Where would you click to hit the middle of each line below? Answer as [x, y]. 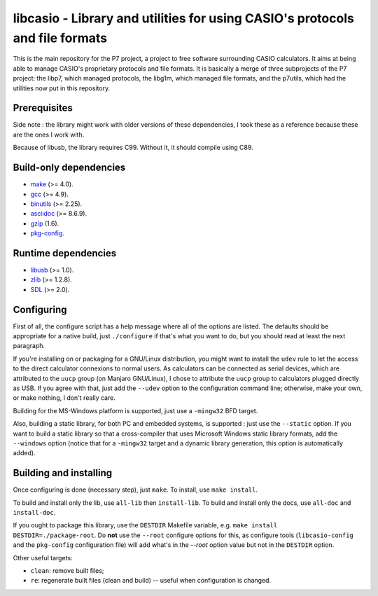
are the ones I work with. [49, 134]
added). [24, 453]
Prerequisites [43, 108]
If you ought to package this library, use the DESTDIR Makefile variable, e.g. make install [145, 525]
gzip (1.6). [45, 223]
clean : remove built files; [67, 570]
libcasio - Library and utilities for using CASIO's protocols [184, 18]
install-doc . [34, 513]
